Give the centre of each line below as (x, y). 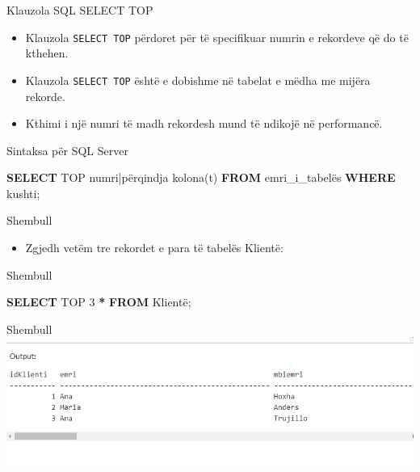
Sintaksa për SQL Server (67, 150)
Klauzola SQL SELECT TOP (80, 10)
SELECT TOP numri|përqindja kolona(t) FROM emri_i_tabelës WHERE (201, 177)
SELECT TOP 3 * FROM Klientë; (99, 302)
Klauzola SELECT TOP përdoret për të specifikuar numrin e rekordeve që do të (217, 37)
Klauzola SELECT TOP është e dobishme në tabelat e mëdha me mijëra (198, 80)
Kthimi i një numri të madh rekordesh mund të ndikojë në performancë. (204, 123)
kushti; (23, 193)
